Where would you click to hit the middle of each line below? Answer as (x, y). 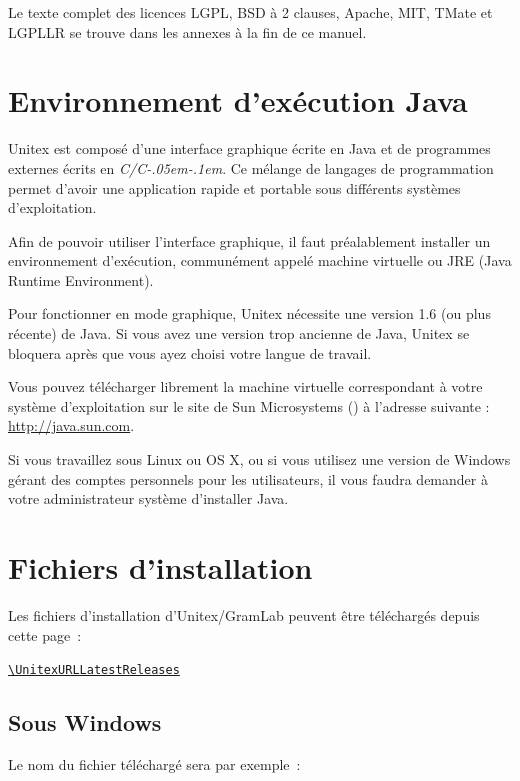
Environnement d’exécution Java (238, 100)
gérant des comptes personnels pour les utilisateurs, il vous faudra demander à (248, 478)
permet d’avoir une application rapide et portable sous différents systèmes (234, 187)
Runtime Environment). (81, 279)
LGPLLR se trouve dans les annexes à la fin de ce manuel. (187, 31)
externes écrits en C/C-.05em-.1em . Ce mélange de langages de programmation (251, 167)
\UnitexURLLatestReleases (94, 670)
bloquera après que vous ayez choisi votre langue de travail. (190, 352)
